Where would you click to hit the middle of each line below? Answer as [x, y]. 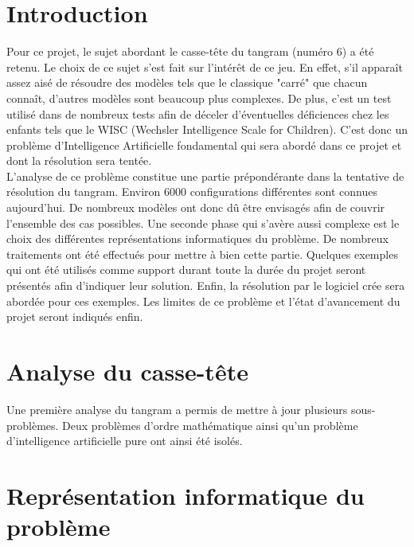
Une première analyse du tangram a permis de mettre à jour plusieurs [177, 409]
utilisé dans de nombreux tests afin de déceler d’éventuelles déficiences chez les [198, 113]
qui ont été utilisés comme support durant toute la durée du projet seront [186, 270]
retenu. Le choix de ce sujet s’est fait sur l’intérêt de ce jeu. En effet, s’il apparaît [205, 66]
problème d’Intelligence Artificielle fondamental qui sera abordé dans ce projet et [204, 145]
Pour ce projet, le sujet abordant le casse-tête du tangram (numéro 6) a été [190, 51]
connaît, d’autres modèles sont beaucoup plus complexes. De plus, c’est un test [199, 98]
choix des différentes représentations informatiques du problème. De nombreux [197, 238]
